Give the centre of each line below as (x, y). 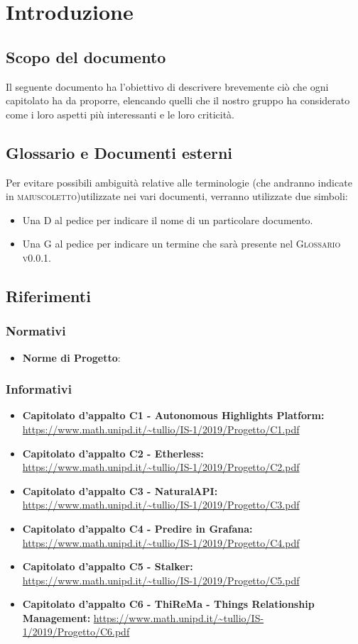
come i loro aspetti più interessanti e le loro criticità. (120, 114)
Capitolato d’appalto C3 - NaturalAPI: (120, 490)
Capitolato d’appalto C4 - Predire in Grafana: (137, 528)
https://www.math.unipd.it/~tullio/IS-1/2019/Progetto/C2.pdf (161, 467)
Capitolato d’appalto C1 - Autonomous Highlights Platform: (173, 415)
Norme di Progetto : (71, 357)
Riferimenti (48, 295)
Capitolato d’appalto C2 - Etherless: (113, 453)
